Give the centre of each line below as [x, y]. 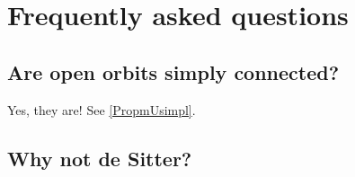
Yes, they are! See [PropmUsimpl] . [102, 109]
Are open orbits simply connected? [173, 71]
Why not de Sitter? [100, 158]
